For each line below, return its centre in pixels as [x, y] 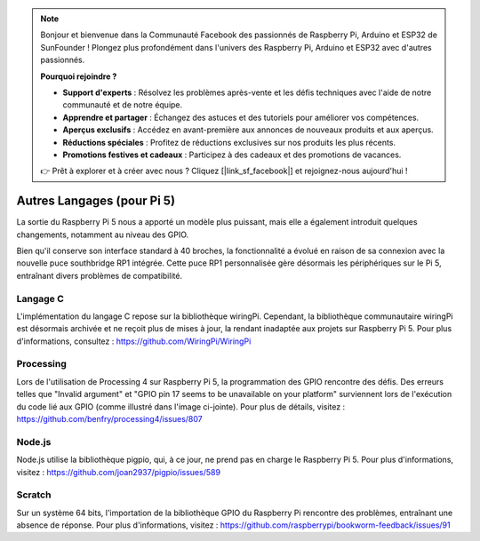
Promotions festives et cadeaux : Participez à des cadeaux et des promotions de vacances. [232, 155]
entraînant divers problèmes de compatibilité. [99, 275]
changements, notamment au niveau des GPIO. [103, 235]
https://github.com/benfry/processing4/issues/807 [110, 419]
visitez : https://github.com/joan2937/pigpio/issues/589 [119, 472]
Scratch [34, 495]
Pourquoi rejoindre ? [79, 76]
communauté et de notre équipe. [123, 105]
